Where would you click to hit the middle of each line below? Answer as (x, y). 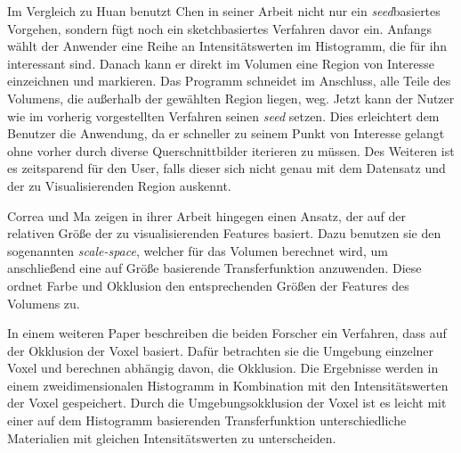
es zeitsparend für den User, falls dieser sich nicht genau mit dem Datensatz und (226, 168)
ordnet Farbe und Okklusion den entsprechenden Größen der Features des (208, 285)
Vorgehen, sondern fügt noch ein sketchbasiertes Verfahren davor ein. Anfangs (220, 28)
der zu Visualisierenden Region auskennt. (119, 185)
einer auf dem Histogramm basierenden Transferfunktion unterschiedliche (207, 420)
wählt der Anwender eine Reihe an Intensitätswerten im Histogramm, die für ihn (227, 46)
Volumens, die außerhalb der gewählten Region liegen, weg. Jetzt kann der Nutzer (231, 98)
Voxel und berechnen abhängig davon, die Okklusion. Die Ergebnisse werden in (223, 368)
